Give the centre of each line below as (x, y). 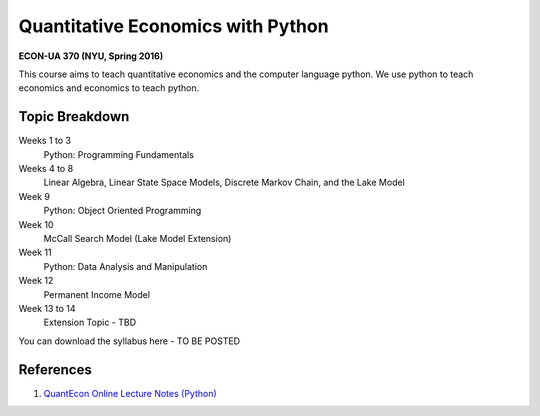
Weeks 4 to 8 (46, 169)
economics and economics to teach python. (109, 88)
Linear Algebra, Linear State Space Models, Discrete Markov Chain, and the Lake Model (224, 182)
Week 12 (36, 281)
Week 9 (34, 196)
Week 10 (36, 224)
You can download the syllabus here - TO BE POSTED (129, 341)
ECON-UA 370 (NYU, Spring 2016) (91, 56)
